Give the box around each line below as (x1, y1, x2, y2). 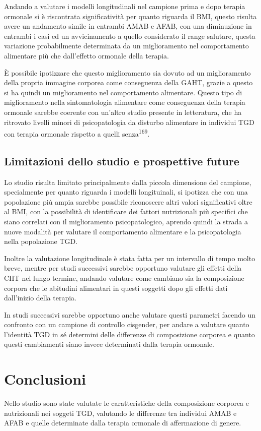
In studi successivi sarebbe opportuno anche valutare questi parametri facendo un (4, 309, 256, 320)
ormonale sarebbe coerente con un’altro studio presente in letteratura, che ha (4, 106, 242, 117)
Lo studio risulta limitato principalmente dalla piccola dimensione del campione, (4, 176, 251, 187)
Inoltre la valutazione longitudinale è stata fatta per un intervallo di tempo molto (4, 253, 255, 263)
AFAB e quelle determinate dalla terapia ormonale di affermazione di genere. (4, 417, 241, 428)
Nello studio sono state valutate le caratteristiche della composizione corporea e (4, 398, 249, 408)
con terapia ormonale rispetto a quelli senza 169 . (4, 127, 150, 139)
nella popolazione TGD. (4, 236, 78, 247)
